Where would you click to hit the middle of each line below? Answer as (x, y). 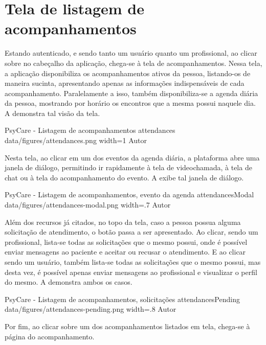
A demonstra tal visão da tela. (52, 113)
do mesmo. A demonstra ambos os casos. (69, 282)
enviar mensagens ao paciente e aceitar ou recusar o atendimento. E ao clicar (125, 252)
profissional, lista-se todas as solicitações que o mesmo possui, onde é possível (126, 241)
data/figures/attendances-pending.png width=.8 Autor (91, 309)
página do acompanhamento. (50, 336)
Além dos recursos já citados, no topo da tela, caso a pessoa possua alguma (123, 222)
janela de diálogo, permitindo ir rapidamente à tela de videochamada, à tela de (128, 167)
